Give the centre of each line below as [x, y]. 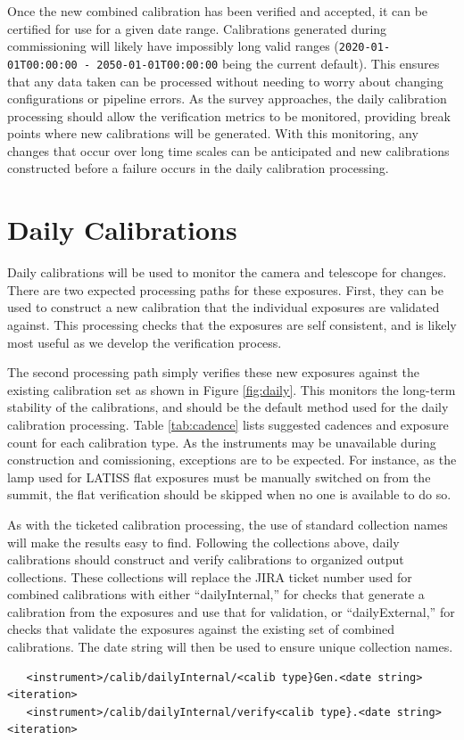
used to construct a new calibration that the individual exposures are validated [224, 307]
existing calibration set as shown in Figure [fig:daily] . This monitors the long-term [232, 389]
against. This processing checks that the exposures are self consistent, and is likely [232, 324]
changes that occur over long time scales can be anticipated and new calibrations [228, 150]
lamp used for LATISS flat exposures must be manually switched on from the [219, 477]
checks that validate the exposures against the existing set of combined [201, 629]
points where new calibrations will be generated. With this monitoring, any [213, 133]
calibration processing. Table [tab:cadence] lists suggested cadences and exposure [228, 424]
